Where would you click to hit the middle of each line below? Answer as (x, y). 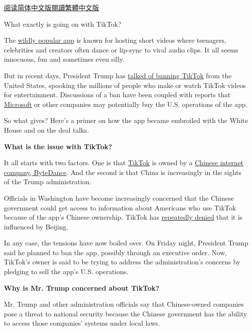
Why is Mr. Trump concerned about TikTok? (82, 287)
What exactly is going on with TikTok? (63, 24)
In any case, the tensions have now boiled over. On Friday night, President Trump (126, 243)
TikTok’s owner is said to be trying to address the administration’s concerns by (122, 262)
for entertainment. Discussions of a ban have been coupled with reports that (117, 95)
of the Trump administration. (48, 182)
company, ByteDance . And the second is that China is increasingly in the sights (123, 172)
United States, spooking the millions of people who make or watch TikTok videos (125, 85)
